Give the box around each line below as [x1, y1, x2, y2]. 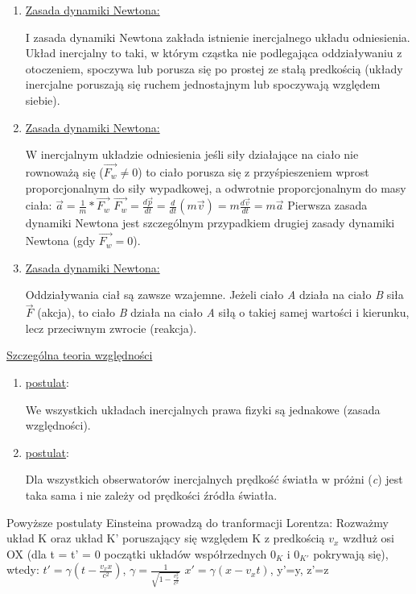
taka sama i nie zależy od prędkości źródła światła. [25, 486, 278, 503]
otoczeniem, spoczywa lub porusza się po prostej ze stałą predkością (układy [25, 60, 403, 77]
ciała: [25, 197, 52, 214]
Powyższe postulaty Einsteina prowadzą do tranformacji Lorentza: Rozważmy [6, 513, 389, 530]
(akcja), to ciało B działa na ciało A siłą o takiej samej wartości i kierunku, [37, 304, 410, 321]
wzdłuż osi [343, 530, 394, 546]
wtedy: [6, 561, 39, 578]
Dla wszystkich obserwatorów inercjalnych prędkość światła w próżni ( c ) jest [25, 471, 403, 488]
